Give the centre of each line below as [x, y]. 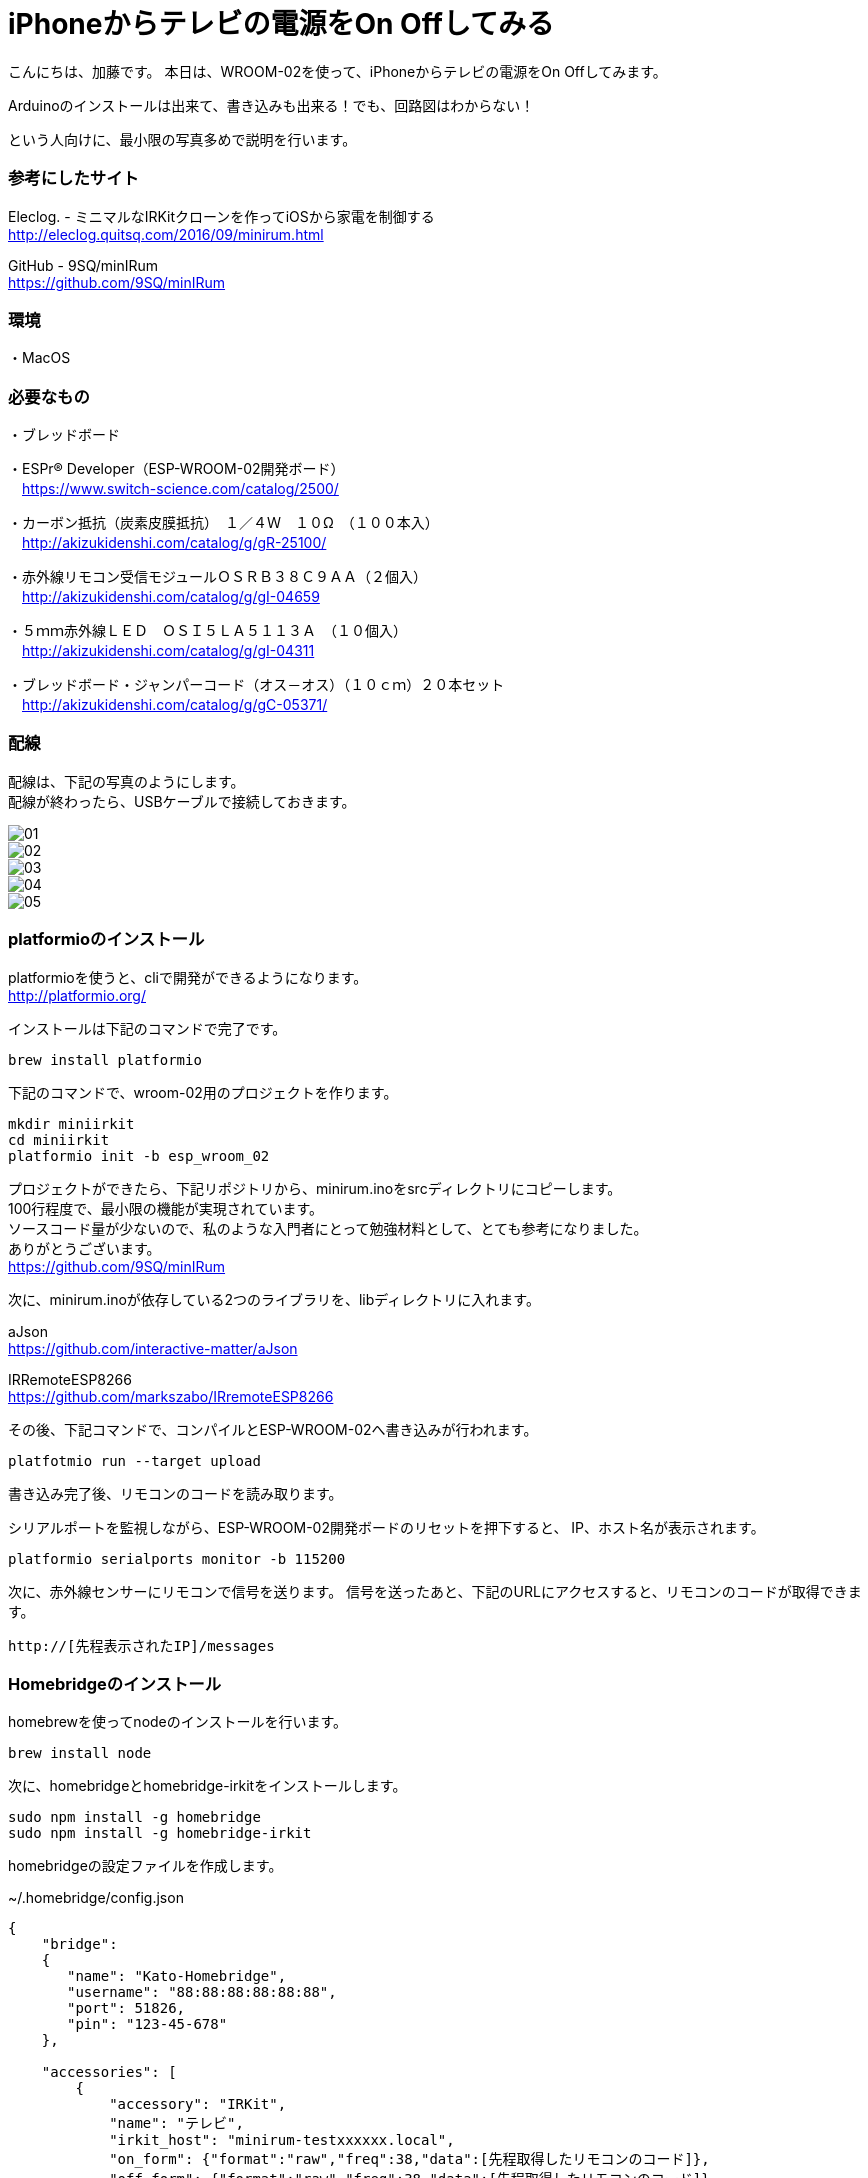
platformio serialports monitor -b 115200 [177, 1558]
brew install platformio [105, 1059]
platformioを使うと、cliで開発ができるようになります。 [188, 977]
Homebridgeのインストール [114, 1683]
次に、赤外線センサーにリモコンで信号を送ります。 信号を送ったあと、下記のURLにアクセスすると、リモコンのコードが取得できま [435, 1591]
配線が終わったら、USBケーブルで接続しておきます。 [182, 801]
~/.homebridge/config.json [96, 1898]
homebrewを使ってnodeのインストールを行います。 [178, 1722]
